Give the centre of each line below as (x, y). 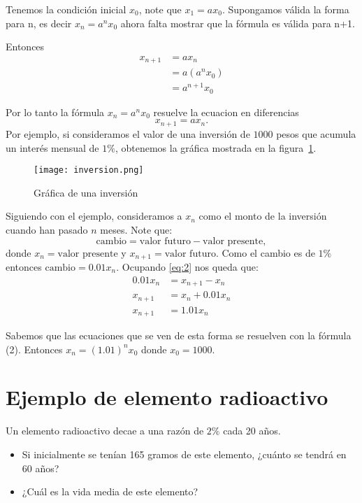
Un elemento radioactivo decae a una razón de (105, 431)
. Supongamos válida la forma (285, 9)
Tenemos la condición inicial (66, 9)
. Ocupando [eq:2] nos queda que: (187, 266)
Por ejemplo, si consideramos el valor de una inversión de (128, 133)
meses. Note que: (136, 229)
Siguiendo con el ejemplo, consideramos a (94, 216)
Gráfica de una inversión (86, 192)
